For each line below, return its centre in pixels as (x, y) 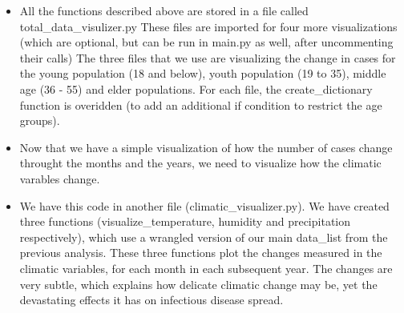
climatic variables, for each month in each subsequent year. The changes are (206, 268)
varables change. (60, 178)
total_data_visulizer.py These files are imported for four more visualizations (208, 26)
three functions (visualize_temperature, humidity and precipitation (185, 221)
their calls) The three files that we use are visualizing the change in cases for (208, 57)
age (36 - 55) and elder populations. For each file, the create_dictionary (196, 88)
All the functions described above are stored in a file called (164, 10)
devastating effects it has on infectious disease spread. (151, 300)
